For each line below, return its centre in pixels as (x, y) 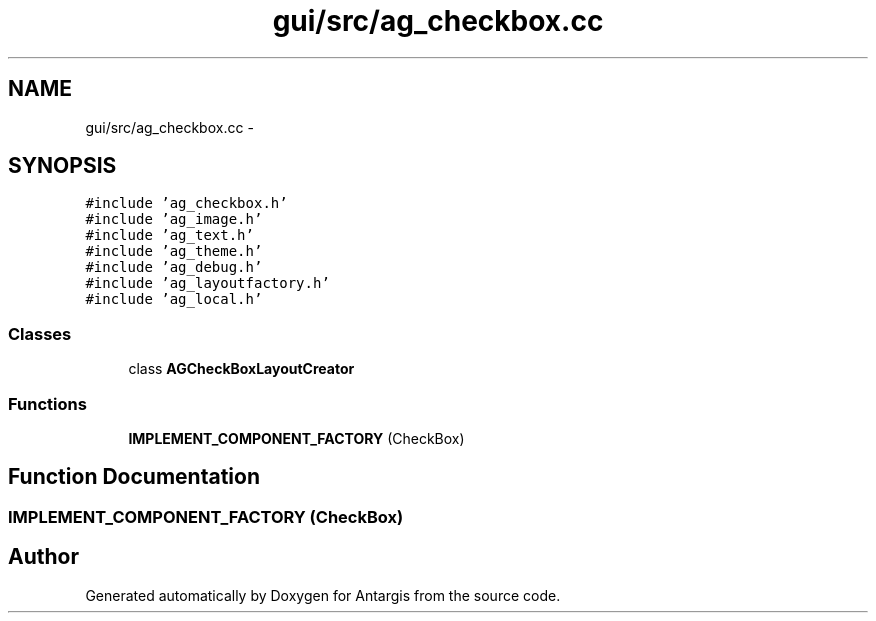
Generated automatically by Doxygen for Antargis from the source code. (323, 595)
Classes (40, 333)
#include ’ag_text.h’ (169, 235)
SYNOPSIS (62, 166)
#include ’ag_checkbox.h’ (186, 203)
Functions (47, 403)
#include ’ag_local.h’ (174, 299)
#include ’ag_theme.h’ (174, 251)
